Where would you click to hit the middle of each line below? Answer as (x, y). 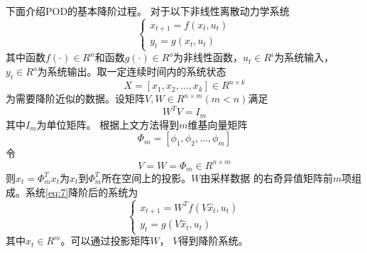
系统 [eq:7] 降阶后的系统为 (82, 192)
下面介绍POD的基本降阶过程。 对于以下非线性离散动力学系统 (148, 11)
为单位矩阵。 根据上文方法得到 (108, 124)
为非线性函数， (208, 57)
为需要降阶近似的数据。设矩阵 (75, 98)
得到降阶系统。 (213, 241)
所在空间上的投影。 (147, 177)
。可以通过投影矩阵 (105, 241)
